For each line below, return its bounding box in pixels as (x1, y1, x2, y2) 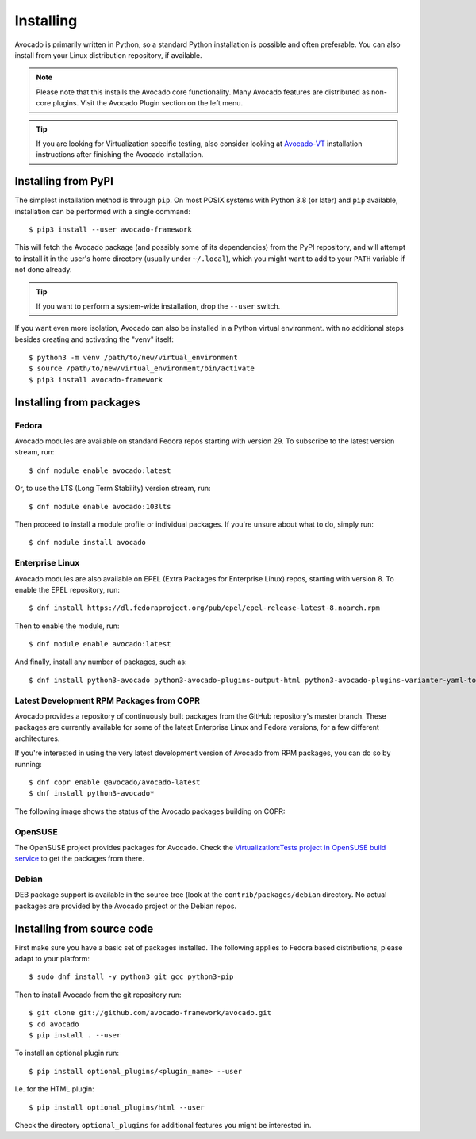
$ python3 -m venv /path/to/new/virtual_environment (29, 353, 238, 362)
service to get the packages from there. (14, 853, 144, 864)
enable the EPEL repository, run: (14, 585, 121, 594)
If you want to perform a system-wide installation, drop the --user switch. (36, 301, 281, 311)
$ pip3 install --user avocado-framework (29, 224, 192, 234)
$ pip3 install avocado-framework (29, 375, 163, 384)
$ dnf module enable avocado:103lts (29, 502, 171, 511)
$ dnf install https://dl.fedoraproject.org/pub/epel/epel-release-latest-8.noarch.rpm (29, 604, 381, 612)
